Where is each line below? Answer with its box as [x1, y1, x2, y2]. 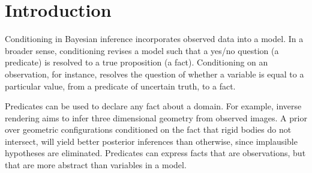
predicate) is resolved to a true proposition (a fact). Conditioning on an [5, 56, 268, 68]
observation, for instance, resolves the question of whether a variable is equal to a [5, 67, 304, 80]
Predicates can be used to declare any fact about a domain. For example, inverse [5, 100, 302, 112]
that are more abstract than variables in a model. [5, 159, 187, 171]
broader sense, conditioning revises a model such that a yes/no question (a [5, 44, 279, 56]
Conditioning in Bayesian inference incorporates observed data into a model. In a [5, 32, 304, 45]
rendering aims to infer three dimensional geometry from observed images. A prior [5, 111, 307, 124]
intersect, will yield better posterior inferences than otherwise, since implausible [5, 135, 298, 147]
